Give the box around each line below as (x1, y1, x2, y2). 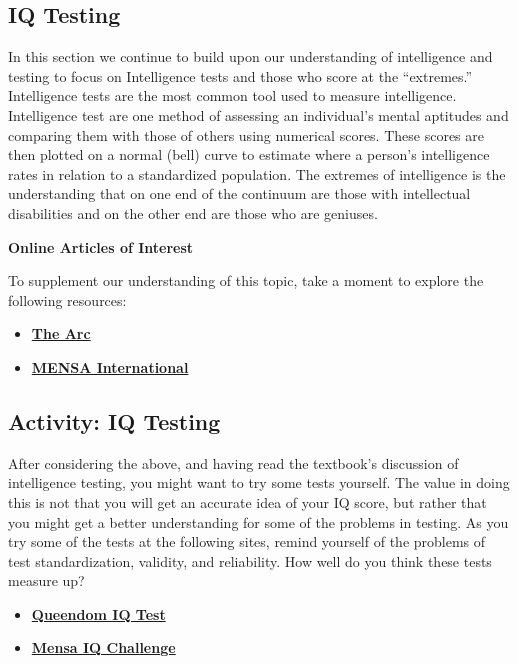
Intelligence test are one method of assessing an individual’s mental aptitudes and (8, 104, 509, 125)
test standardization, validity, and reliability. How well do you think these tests (8, 550, 492, 571)
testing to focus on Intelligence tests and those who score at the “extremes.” (8, 65, 473, 86)
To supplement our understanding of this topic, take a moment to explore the (8, 270, 484, 291)
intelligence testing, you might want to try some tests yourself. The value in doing (8, 472, 510, 493)
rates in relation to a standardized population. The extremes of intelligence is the (8, 163, 506, 184)
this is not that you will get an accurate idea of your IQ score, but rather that (8, 491, 487, 512)
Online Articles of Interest (8, 236, 194, 257)
